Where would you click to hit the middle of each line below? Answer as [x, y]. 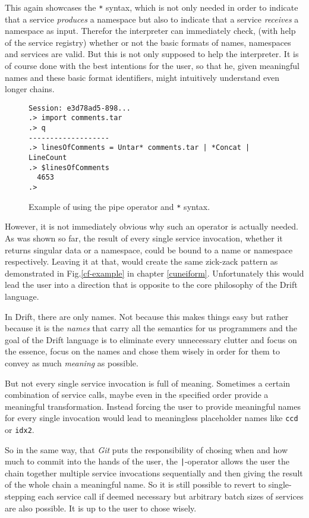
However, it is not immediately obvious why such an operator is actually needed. [152, 226]
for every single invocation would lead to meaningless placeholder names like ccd [152, 418]
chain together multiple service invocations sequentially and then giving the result [154, 473]
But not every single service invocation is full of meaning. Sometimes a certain [148, 383]
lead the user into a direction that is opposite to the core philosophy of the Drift [151, 285]
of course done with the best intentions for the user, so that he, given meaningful [152, 66]
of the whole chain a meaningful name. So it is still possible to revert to [135, 484]
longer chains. [30, 89]
